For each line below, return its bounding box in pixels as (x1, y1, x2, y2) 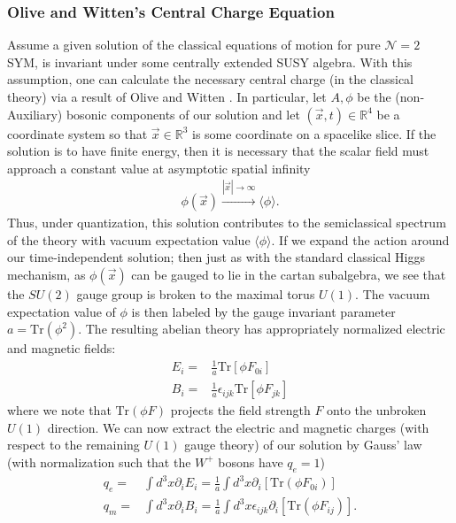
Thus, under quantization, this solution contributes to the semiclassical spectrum (7, 213, 446, 232)
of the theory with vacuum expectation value (7, 230, 251, 249)
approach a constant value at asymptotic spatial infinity (7, 158, 311, 177)
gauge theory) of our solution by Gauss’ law (184, 435, 422, 454)
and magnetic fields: (7, 339, 116, 358)
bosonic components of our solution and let (66, 104, 300, 123)
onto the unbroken (327, 401, 427, 419)
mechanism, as (7, 265, 86, 283)
